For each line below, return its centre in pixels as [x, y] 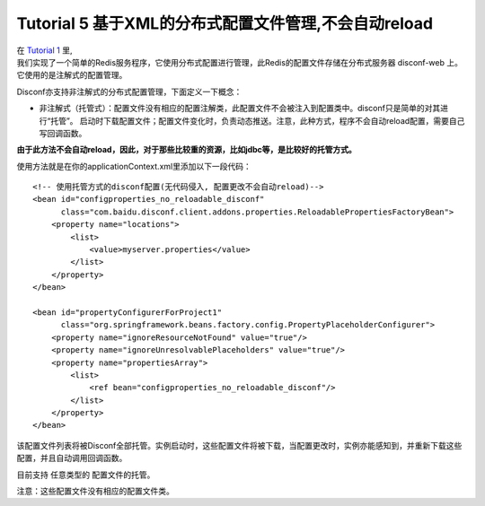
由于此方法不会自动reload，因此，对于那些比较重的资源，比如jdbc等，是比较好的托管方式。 [186, 150]
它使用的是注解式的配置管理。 [72, 75]
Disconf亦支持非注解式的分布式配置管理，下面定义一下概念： [129, 92]
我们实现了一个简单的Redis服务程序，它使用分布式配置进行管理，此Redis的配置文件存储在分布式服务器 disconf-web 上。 [239, 62]
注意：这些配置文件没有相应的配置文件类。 [95, 491]
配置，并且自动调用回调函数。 [72, 458]
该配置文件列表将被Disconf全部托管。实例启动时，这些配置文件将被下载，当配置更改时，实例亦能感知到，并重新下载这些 [239, 445]
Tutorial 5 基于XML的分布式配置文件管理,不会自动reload [225, 23]
